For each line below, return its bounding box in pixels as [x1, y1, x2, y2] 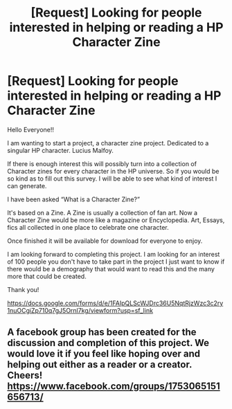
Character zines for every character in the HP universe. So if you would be [7, 167, 220, 175]
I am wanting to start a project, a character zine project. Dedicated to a [7, 138, 209, 147]
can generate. [7, 181, 47, 190]
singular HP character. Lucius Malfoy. [7, 146, 114, 154]
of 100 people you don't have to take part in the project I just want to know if [7, 257, 225, 266]
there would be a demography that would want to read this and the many [7, 264, 215, 273]
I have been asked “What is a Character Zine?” [7, 195, 141, 203]
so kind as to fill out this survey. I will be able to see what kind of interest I [7, 174, 217, 183]
